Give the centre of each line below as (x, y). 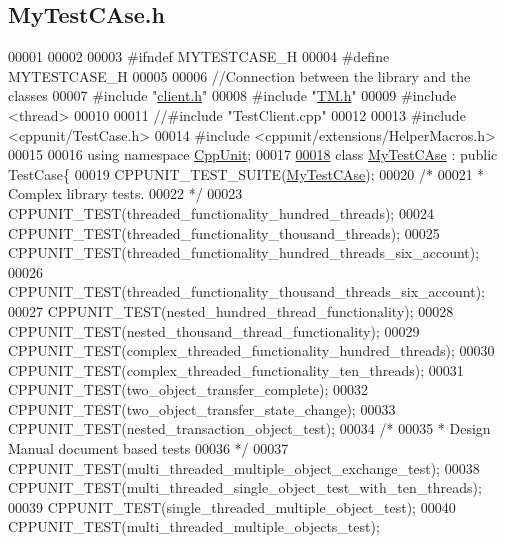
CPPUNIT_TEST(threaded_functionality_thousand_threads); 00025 (224, 232)
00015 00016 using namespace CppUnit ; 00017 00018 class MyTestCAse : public (253, 154)
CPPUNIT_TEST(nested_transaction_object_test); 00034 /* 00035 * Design (249, 428)
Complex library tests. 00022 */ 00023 (125, 193)
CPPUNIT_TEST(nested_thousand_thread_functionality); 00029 (214, 330)
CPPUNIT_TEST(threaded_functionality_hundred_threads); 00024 (221, 212)
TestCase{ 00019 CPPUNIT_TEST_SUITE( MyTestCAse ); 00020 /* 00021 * (246, 173)
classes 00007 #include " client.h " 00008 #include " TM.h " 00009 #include (232, 95)
